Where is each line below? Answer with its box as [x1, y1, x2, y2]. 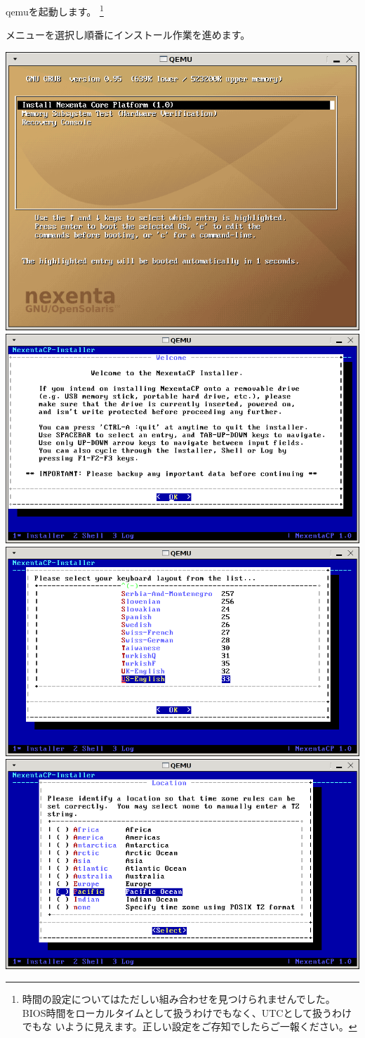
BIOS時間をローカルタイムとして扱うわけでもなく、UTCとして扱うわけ [22, 1005, 352, 1020]
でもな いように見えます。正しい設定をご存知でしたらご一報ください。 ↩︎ [22, 1019, 357, 1034]
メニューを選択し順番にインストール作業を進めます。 [6, 27, 251, 42]
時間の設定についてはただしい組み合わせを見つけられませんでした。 [22, 992, 336, 1006]
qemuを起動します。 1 [6, 2, 104, 18]
